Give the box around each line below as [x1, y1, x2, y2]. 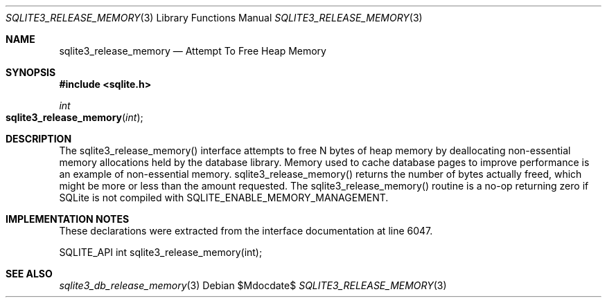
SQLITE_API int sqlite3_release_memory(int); [59, 246, 263, 258]
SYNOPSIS [6, 66, 56, 78]
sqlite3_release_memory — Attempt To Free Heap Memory [59, 45, 326, 57]
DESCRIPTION [6, 133, 72, 145]
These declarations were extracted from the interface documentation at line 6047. [59, 225, 433, 237]
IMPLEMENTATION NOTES [6, 213, 130, 225]
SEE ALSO [6, 268, 53, 279]
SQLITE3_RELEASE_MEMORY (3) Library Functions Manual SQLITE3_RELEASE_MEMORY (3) [6, 12, 423, 24]
